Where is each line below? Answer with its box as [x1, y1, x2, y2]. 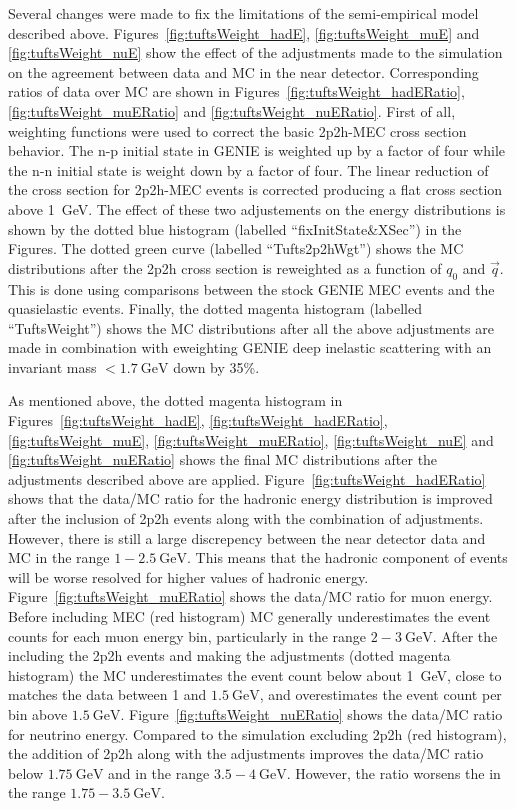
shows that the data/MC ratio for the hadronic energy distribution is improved [8, 488, 493, 509]
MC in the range [8, 547, 110, 568]
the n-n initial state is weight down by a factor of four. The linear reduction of [8, 159, 489, 180]
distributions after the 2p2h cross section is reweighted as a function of [8, 257, 442, 278]
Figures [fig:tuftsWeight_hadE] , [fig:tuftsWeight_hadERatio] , [8, 410, 388, 431]
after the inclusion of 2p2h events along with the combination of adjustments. [8, 508, 484, 529]
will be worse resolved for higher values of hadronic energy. [8, 566, 369, 587]
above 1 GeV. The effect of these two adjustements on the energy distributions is [8, 198, 506, 219]
